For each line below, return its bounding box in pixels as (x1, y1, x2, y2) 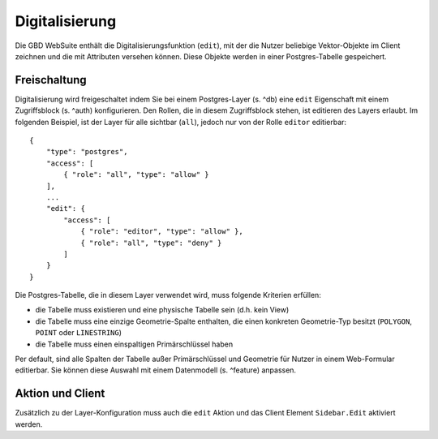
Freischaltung (15, 73, 87, 87)
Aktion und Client (15, 386, 105, 401)
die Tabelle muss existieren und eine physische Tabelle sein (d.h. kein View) (35, 305, 290, 315)
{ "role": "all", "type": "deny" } (80, 238, 222, 247)
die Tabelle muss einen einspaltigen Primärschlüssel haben (35, 339, 234, 349)
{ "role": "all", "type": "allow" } (63, 170, 210, 179)
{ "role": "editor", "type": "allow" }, (80, 227, 243, 236)
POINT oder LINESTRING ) (35, 328, 122, 338)
